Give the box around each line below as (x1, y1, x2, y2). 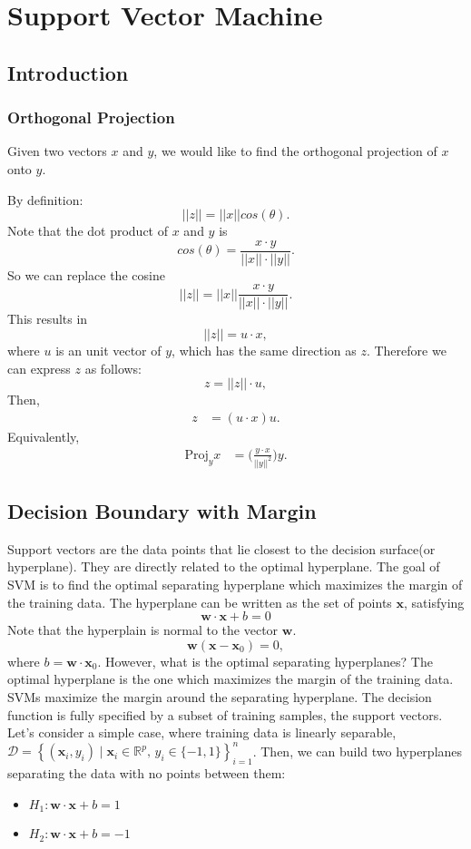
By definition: (7, 190, 83, 209)
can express (7, 358, 71, 377)
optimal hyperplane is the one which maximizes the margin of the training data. (7, 669, 454, 688)
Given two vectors (7, 141, 107, 161)
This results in (7, 309, 88, 328)
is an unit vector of (55, 341, 162, 360)
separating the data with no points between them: (7, 764, 286, 783)
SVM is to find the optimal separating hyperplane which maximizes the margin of (7, 575, 463, 594)
